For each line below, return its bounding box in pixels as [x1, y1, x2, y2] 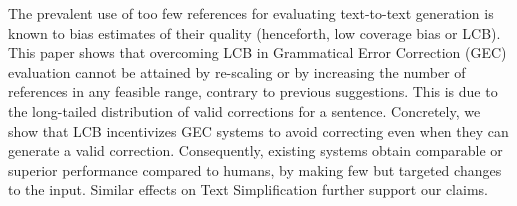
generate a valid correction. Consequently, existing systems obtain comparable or [8, 140, 503, 161]
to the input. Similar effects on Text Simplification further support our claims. [8, 179, 488, 200]
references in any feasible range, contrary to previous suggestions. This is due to [8, 81, 498, 102]
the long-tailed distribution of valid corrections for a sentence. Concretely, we [8, 100, 481, 121]
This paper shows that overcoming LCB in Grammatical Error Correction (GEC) [8, 42, 507, 63]
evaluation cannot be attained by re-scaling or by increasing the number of [8, 61, 466, 82]
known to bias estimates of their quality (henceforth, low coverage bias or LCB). [8, 22, 501, 43]
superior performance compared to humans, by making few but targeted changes [8, 159, 502, 180]
